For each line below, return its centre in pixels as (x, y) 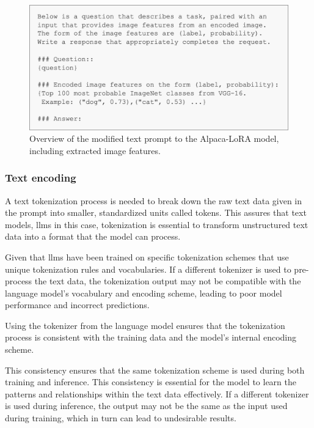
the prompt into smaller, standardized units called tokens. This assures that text (156, 212)
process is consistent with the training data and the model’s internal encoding (151, 337)
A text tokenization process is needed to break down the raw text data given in (154, 200)
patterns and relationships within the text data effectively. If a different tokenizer (157, 393)
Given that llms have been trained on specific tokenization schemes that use (147, 256)
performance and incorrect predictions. (77, 305)
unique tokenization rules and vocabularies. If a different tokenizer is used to (148, 269)
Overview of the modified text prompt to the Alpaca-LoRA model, (154, 138)
